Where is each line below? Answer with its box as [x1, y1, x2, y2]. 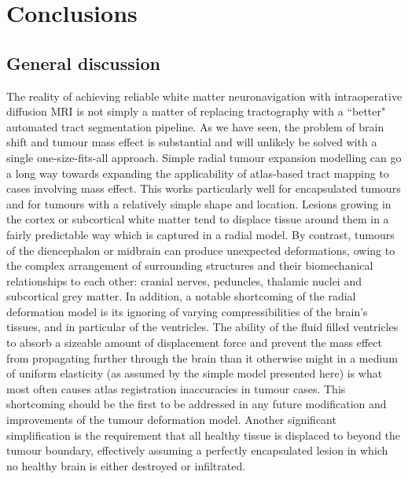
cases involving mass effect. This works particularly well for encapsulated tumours [6, 180, 401, 197]
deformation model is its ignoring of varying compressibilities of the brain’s [6, 303, 368, 319]
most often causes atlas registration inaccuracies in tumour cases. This [6, 380, 346, 396]
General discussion [6, 50, 161, 75]
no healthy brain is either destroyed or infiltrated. [6, 457, 246, 473]
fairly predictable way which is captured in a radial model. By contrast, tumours [6, 226, 395, 242]
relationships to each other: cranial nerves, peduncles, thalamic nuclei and [6, 272, 362, 289]
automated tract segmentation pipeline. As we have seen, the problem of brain [6, 118, 384, 134]
